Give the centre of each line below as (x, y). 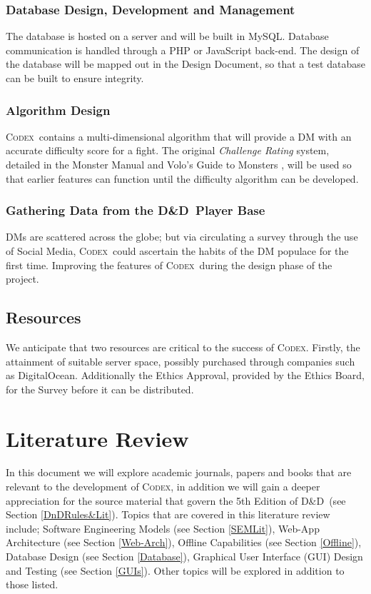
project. (22, 279)
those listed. (32, 584)
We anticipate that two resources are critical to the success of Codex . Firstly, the (183, 347)
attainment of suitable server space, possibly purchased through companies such (181, 361)
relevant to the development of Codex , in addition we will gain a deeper (163, 487)
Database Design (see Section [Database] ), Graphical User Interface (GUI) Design (184, 557)
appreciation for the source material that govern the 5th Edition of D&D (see (176, 500)
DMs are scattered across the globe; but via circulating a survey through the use (182, 237)
